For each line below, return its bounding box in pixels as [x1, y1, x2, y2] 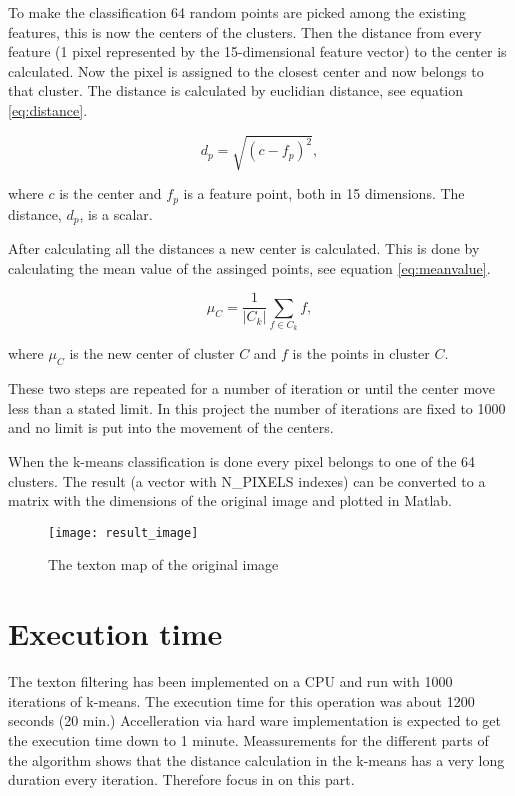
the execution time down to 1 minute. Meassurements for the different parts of [8, 729, 489, 750]
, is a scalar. [79, 203, 153, 224]
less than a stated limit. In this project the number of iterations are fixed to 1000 [8, 397, 506, 418]
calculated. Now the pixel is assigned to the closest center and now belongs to [8, 60, 484, 81]
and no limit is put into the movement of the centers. [8, 417, 334, 438]
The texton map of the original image [48, 554, 279, 575]
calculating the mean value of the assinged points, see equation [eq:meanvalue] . [8, 257, 491, 278]
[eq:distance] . [8, 99, 88, 120]
